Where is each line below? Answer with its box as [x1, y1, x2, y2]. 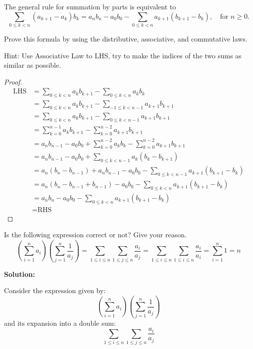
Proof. [4, 76, 22, 87]
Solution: [4, 268, 35, 279]
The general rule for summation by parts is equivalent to [4, 1, 176, 11]
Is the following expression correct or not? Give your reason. [4, 229, 187, 240]
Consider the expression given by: [4, 285, 106, 296]
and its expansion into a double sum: [4, 317, 116, 328]
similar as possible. [4, 60, 61, 70]
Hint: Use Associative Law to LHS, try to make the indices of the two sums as [4, 50, 242, 60]
